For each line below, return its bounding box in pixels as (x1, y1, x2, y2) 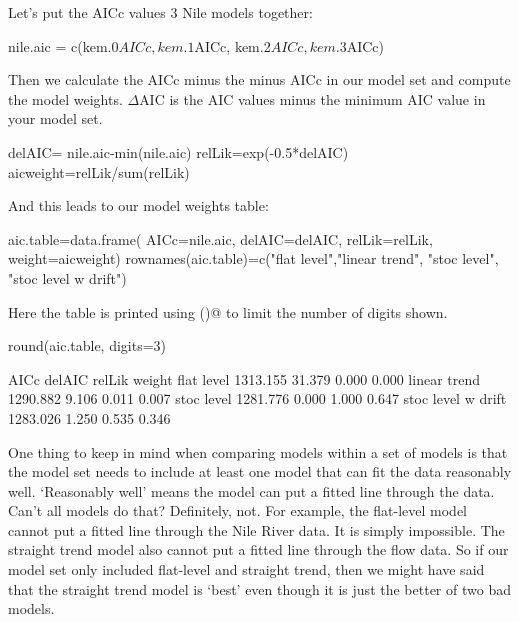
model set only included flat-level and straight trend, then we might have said (8, 559, 485, 580)
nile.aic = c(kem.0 (8, 35, 119, 56)
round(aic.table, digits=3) (8, 335, 167, 356)
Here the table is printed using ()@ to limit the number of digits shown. (8, 301, 448, 322)
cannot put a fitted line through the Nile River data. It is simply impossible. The (8, 519, 505, 540)
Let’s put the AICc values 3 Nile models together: (8, 2, 313, 22)
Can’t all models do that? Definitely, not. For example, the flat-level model (8, 500, 468, 521)
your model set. (8, 108, 103, 129)
